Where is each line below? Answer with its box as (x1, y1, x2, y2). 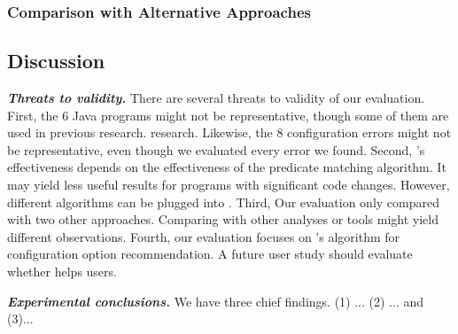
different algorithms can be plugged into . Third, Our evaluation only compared (7, 192, 439, 211)
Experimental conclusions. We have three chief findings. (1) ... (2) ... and (7, 291, 423, 310)
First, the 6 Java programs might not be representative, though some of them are (7, 105, 449, 124)
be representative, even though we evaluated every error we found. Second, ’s (7, 140, 425, 159)
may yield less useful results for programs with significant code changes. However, (7, 175, 450, 194)
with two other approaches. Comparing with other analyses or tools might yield (7, 210, 439, 229)
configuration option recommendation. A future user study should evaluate (7, 245, 413, 263)
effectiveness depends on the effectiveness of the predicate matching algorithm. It (7, 158, 446, 176)
